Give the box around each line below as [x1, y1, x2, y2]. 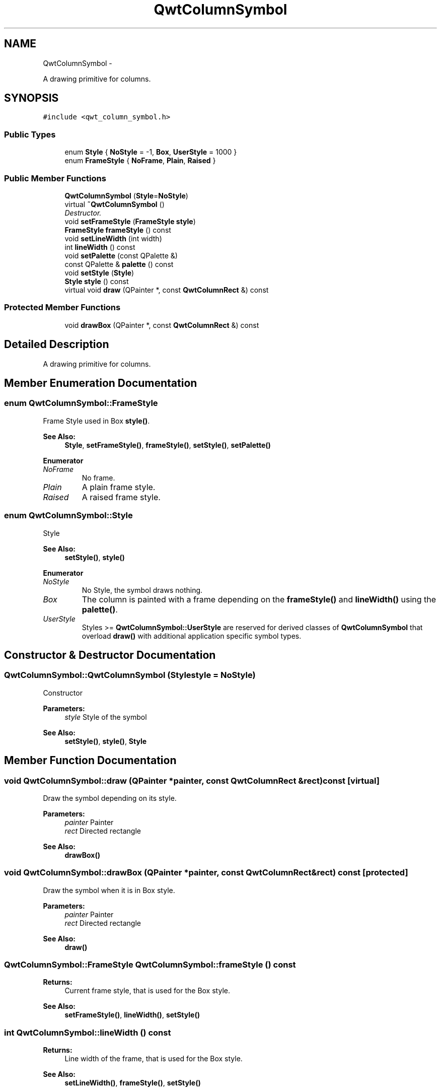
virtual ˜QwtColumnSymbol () [64, 199, 165, 209]
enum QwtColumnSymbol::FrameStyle [4, 398, 158, 408]
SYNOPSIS [4, 92, 59, 105]
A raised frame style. [82, 492, 161, 502]
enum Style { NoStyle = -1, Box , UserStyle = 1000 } [64, 148, 237, 157]
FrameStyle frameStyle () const [64, 225, 171, 234]
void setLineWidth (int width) [64, 234, 162, 243]
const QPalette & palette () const [64, 259, 174, 268]
